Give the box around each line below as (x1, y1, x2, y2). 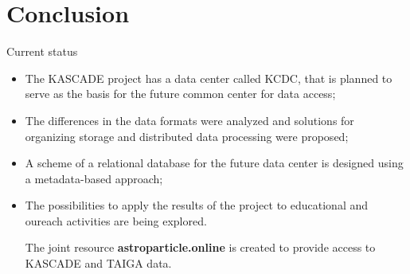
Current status (6, 43, 78, 60)
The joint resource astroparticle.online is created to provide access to (25, 239, 376, 256)
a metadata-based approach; (25, 170, 163, 186)
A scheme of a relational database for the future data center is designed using (25, 155, 404, 171)
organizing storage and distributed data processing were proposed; (25, 127, 349, 144)
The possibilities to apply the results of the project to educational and (25, 197, 369, 213)
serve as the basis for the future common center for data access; (25, 85, 336, 102)
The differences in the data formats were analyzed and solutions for (25, 112, 354, 128)
